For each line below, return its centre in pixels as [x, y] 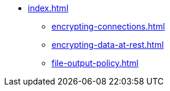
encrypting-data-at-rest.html [108, 45]
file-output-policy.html [95, 63]
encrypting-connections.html [108, 26]
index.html [48, 8]
